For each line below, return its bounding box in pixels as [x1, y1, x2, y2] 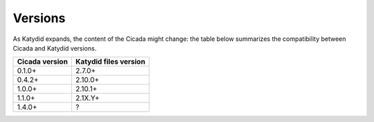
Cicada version [17, 57, 69, 67]
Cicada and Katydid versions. [12, 44, 97, 52]
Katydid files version [75, 57, 145, 67]
